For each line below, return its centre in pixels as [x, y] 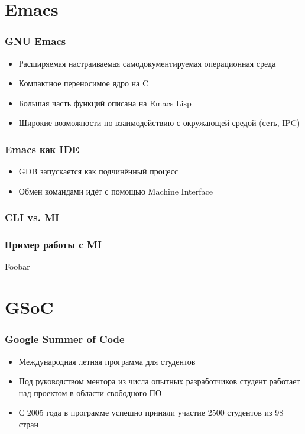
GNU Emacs [35, 41]
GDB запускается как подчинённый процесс [98, 171]
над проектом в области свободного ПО [90, 392]
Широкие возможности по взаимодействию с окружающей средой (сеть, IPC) [159, 123]
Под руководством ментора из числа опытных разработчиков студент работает [159, 381]
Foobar [17, 266]
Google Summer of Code [65, 339]
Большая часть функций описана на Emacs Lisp [105, 103]
